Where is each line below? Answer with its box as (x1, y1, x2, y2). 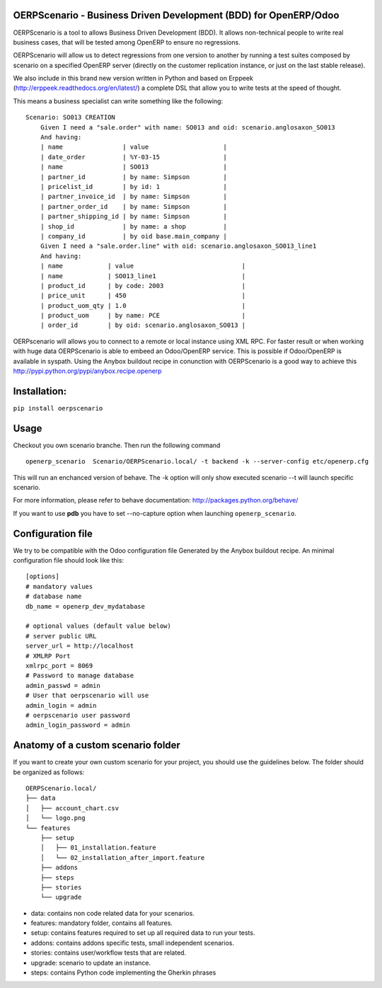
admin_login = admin (25, 701, 97, 709)
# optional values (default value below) (25, 622, 171, 630)
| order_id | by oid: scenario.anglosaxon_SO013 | (40, 321, 246, 329)
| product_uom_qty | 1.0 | (40, 301, 246, 309)
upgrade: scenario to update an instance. (30, 958, 151, 967)
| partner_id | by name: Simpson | (40, 173, 228, 180)
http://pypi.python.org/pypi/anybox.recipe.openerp (13, 367, 162, 375)
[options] (25, 573, 59, 580)
